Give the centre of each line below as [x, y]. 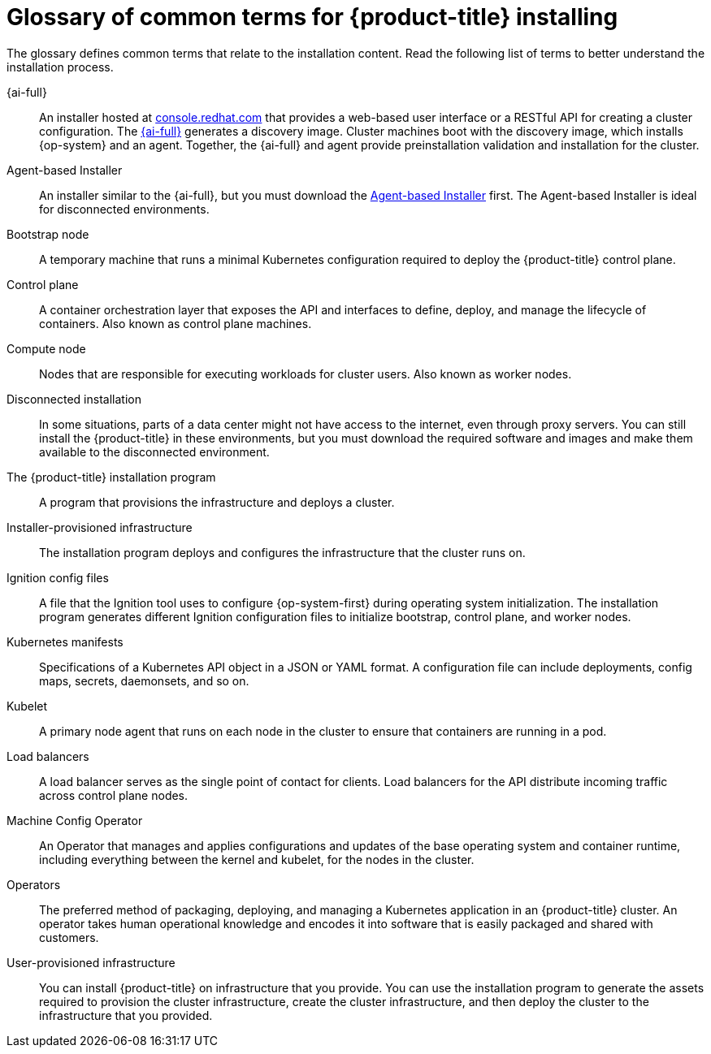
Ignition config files [58, 577]
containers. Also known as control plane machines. [176, 323]
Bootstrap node [48, 234]
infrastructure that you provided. [126, 1015]
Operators [34, 884]
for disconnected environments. [124, 209]
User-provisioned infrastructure [91, 962]
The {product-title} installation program [111, 477]
